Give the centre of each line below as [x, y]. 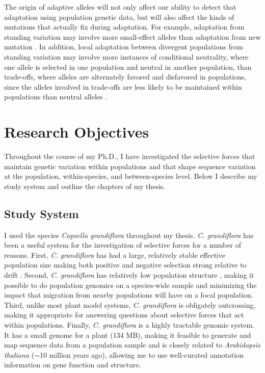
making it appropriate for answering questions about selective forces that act [124, 315]
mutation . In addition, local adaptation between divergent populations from [124, 47]
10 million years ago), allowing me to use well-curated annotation [141, 354]
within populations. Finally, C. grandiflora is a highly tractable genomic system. [129, 324]
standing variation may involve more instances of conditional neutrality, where [126, 56]
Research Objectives [77, 132]
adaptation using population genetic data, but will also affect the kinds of [119, 17]
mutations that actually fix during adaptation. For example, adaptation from [124, 27]
